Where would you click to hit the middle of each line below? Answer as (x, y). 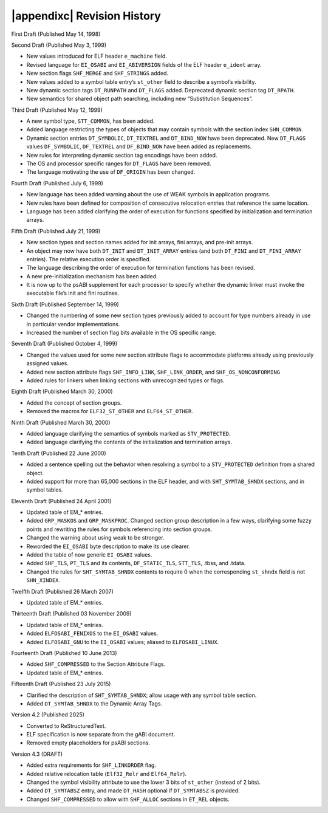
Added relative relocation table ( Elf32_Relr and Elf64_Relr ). (107, 774)
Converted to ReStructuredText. (66, 726)
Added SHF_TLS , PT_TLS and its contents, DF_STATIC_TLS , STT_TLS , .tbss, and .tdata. (136, 563)
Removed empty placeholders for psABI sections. (88, 743)
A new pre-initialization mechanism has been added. (92, 276)
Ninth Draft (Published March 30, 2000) (61, 422)
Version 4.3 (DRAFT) (37, 754)
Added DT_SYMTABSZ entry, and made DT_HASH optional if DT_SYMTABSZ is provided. (133, 791)
